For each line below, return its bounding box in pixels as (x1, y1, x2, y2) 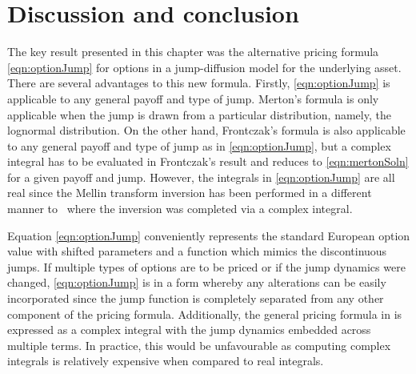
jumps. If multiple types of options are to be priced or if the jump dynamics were (7, 258, 406, 275)
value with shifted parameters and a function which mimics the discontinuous (7, 243, 387, 259)
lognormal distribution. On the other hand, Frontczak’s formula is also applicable (7, 122, 406, 139)
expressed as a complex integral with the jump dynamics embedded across (7, 321, 371, 338)
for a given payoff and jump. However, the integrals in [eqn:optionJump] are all (7, 168, 395, 185)
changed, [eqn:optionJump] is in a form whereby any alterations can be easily (7, 274, 386, 291)
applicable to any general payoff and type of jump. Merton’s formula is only (7, 90, 379, 107)
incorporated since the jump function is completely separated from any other (7, 290, 384, 307)
